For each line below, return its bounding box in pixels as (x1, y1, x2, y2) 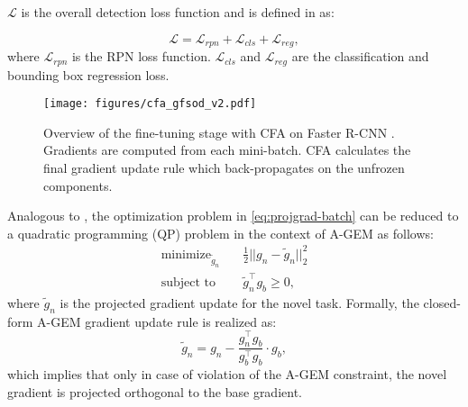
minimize (161, 248, 211, 261)
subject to (161, 276, 216, 290)
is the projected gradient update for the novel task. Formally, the (60, 294, 419, 312)
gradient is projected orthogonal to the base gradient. (7, 382, 302, 401)
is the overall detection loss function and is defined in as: (21, 3, 335, 21)
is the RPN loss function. (71, 47, 211, 66)
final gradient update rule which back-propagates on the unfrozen (43, 158, 405, 176)
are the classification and (291, 47, 429, 66)
